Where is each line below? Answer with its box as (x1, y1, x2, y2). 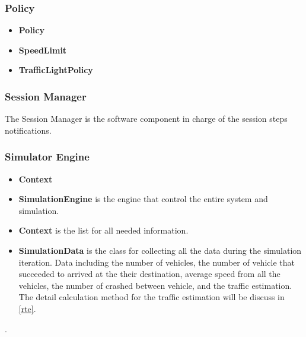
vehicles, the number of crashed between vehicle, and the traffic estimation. (18, 279, 292, 291)
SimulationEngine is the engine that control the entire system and (18, 193, 268, 205)
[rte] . (18, 302, 36, 314)
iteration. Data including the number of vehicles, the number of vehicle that (18, 256, 295, 268)
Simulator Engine (5, 149, 90, 164)
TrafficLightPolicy (18, 64, 93, 76)
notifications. (5, 124, 52, 136)
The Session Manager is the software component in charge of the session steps (5, 112, 288, 125)
